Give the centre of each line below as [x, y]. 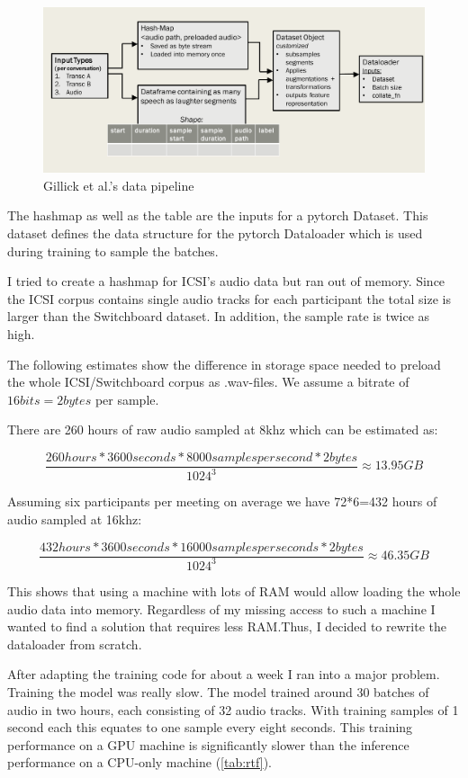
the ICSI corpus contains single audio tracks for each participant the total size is [229, 298]
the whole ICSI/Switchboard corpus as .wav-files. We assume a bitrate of [208, 382]
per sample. [127, 399]
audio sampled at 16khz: [75, 519]
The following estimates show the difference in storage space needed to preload [224, 364]
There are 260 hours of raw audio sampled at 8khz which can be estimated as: [223, 429]
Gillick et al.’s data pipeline [119, 185]
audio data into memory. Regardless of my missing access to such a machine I [221, 608]
